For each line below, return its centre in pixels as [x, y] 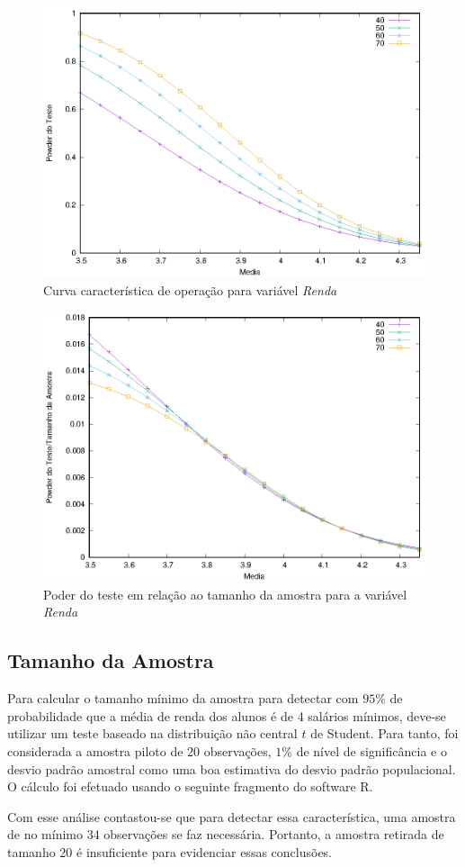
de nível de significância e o [371, 750]
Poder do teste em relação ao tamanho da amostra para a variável [225, 594]
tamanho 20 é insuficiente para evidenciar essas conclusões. [170, 851]
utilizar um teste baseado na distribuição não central [152, 733]
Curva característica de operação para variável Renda [190, 289]
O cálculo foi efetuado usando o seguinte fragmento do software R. [190, 786]
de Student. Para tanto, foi [385, 733]
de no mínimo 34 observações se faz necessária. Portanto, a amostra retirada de [226, 834]
